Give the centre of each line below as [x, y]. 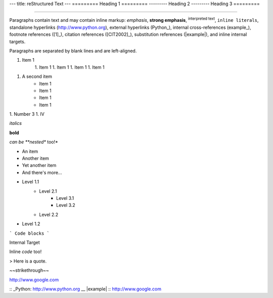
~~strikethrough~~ [29, 270]
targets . [17, 41]
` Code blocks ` [30, 233]
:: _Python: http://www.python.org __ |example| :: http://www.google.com [85, 289]
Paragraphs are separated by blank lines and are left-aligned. [73, 51]
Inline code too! [26, 252]
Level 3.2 [66, 205]
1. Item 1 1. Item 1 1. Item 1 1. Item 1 [70, 67]
